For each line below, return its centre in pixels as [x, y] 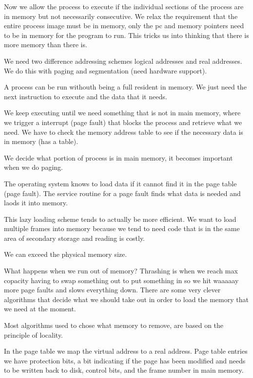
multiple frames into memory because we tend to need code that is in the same [122, 228]
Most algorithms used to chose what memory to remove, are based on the [114, 325]
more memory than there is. [46, 45]
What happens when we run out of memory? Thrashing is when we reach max [121, 271]
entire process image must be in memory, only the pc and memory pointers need [124, 26]
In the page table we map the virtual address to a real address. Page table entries [126, 351]
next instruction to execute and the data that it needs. [86, 96]
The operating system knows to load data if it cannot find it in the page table [120, 183]
